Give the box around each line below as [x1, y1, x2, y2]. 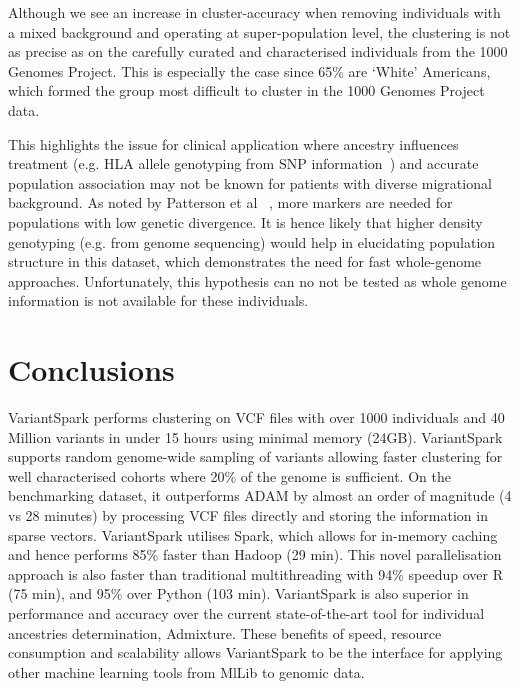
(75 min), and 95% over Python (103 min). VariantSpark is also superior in [8, 583, 469, 604]
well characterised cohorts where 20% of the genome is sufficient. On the [8, 465, 451, 486]
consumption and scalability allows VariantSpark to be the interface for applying [8, 642, 503, 663]
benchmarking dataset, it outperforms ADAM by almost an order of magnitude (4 [8, 485, 512, 506]
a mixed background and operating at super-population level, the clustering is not [8, 21, 511, 42]
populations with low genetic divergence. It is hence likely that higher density [8, 211, 483, 232]
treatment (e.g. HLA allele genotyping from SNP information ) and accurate [8, 153, 479, 174]
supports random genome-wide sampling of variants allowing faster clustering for [8, 446, 503, 467]
